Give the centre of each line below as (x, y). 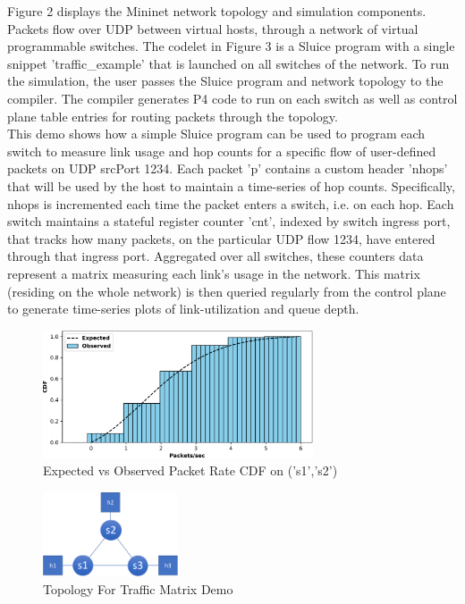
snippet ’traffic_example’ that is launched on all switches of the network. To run (228, 63)
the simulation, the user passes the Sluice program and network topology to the (225, 81)
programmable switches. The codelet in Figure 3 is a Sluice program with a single (231, 46)
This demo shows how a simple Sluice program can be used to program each (216, 134)
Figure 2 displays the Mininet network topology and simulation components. (217, 11)
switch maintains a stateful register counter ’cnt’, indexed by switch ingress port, (229, 221)
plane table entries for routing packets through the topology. (173, 116)
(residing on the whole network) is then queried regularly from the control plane (227, 291)
